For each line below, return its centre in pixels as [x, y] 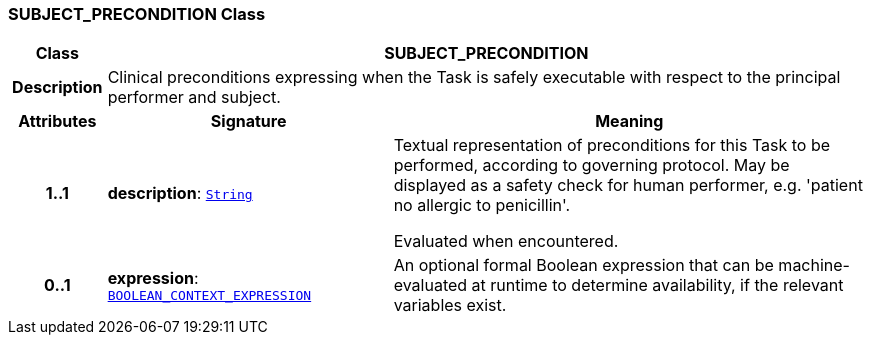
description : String [180, 193]
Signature [248, 121]
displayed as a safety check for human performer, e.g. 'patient [628, 185]
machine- [814, 265]
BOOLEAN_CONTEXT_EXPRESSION [209, 295]
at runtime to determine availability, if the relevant [657, 285]
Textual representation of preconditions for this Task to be [612, 145]
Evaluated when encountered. [506, 241]
